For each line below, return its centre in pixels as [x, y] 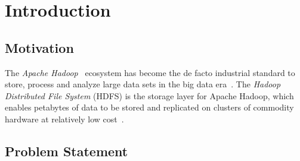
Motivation [39, 47]
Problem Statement [67, 151]
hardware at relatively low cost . [64, 119]
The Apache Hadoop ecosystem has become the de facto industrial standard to [150, 72]
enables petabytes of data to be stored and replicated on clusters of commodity [149, 107]
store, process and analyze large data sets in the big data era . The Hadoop [143, 84]
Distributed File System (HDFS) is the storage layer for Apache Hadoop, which [149, 95]
